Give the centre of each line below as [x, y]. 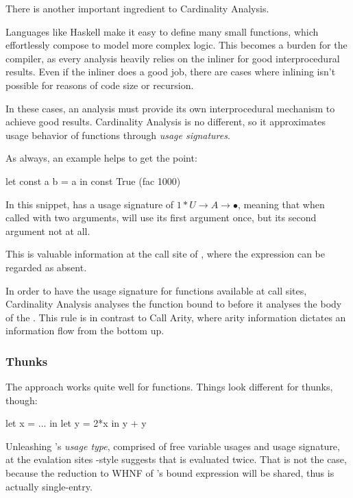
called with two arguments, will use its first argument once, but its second [161, 217]
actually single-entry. [49, 486]
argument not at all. [48, 231]
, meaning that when [281, 204]
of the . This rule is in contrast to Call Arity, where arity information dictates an [176, 317]
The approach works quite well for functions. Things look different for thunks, [169, 387]
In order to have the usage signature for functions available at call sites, [156, 290]
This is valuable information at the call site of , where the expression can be [165, 254]
